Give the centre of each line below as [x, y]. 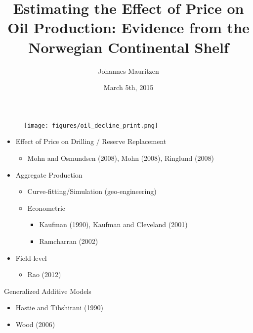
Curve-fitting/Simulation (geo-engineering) [92, 191]
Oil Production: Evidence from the [128, 27]
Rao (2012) [44, 274]
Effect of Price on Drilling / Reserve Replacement [91, 141]
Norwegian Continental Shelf [128, 47]
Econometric [46, 208]
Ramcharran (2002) [69, 241]
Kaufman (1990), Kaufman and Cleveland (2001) [113, 224]
